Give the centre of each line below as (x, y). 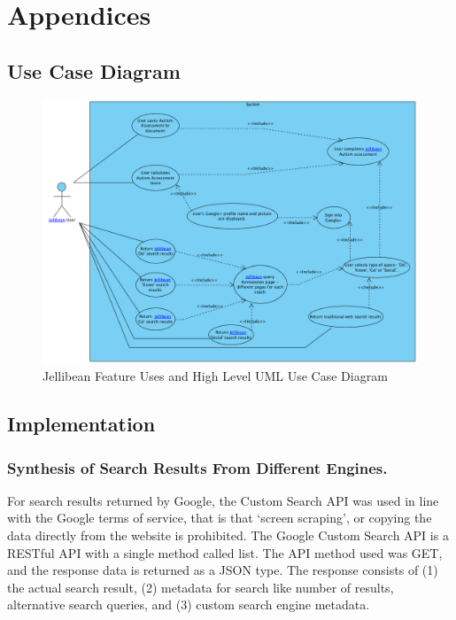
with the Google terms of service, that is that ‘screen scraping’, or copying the (220, 518)
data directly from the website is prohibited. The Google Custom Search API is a (228, 535)
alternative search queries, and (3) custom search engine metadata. (189, 604)
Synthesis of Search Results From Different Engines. (197, 467)
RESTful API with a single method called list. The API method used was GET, (225, 552)
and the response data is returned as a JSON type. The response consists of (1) (223, 570)
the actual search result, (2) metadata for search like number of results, (201, 587)
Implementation (81, 424)
